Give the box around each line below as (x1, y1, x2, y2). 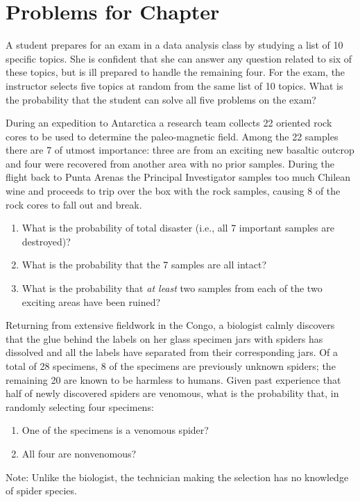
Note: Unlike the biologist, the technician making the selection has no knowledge (6, 469, 349, 484)
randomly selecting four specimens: (6, 399, 154, 414)
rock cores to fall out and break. (6, 197, 142, 211)
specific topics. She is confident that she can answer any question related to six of (6, 51, 352, 65)
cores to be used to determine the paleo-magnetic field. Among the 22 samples (6, 129, 338, 143)
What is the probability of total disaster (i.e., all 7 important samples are (22, 220, 334, 235)
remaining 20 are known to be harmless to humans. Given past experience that (6, 372, 341, 387)
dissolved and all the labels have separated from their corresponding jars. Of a (6, 345, 338, 359)
